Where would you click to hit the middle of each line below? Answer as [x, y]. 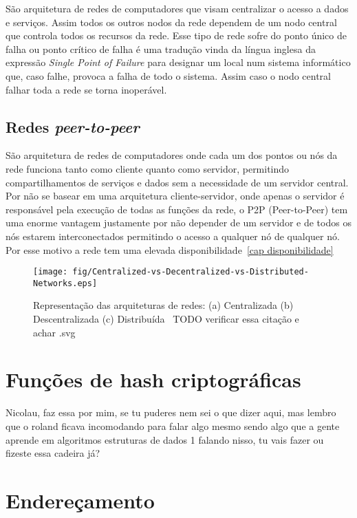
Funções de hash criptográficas [153, 379]
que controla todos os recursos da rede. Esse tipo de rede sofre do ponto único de [176, 35]
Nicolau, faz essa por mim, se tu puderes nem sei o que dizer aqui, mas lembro [171, 412]
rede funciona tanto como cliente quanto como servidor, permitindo [148, 168]
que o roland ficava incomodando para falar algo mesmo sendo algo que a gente [173, 425]
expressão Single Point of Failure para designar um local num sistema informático [178, 62]
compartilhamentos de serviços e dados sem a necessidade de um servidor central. [177, 182]
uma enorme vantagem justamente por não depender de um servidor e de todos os [178, 223]
